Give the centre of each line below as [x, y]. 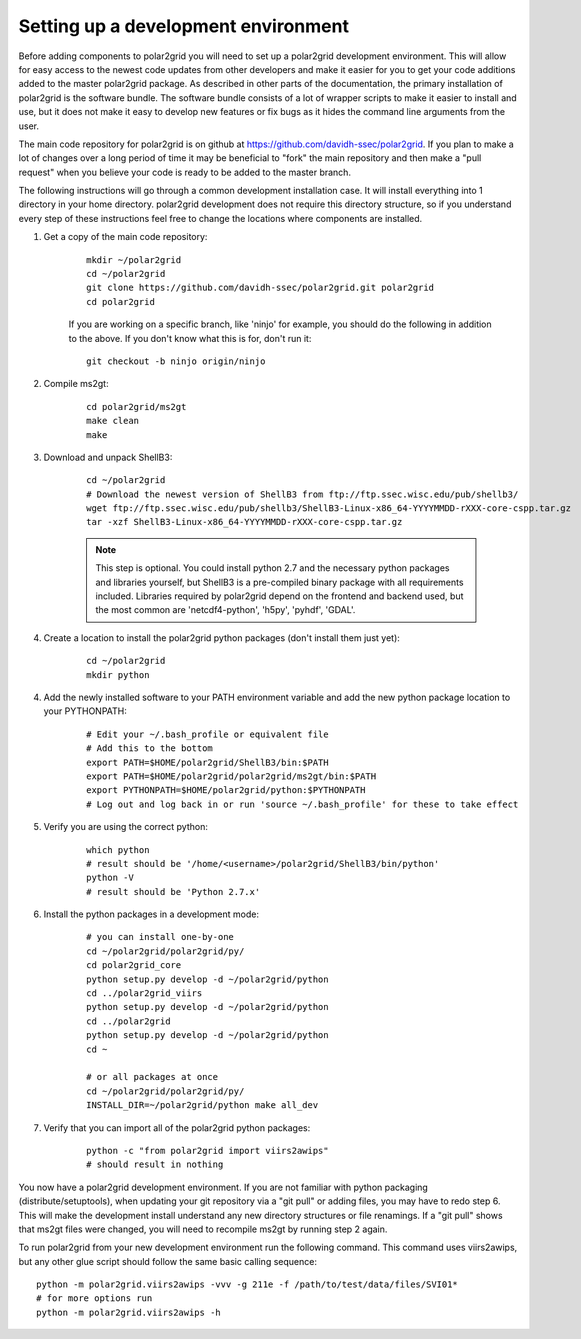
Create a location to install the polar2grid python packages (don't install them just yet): [221, 637]
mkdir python [118, 674]
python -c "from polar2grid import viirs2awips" [207, 1150]
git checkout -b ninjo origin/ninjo [176, 361]
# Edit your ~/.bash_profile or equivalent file [207, 734]
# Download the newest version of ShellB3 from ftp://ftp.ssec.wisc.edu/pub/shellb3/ [302, 494]
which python [118, 849]
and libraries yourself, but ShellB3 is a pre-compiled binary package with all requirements [279, 582]
